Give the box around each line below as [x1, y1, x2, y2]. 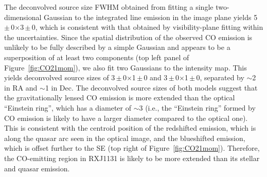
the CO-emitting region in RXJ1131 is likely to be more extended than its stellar [4, 152, 260, 163]
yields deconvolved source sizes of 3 [4, 72, 115, 83]
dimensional [4, 11, 42, 22]
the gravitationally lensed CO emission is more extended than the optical [4, 92, 235, 103]
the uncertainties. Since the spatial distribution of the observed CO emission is [4, 31, 253, 42]
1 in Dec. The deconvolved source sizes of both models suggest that [45, 82, 258, 93]
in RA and [4, 82, 38, 93]
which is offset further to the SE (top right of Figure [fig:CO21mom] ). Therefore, [4, 143, 260, 153]
